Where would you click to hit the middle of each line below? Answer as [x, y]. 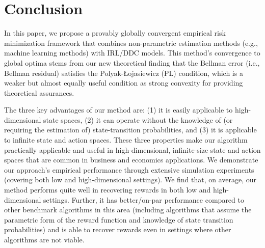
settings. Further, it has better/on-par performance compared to [144, 199]
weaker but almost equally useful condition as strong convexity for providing [124, 83]
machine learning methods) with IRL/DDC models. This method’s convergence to [132, 53]
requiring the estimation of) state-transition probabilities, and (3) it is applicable [130, 130]
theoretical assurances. [39, 92]
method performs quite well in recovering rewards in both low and [108, 190]
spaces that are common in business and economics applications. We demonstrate [131, 160]
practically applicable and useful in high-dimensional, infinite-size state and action [132, 149]
